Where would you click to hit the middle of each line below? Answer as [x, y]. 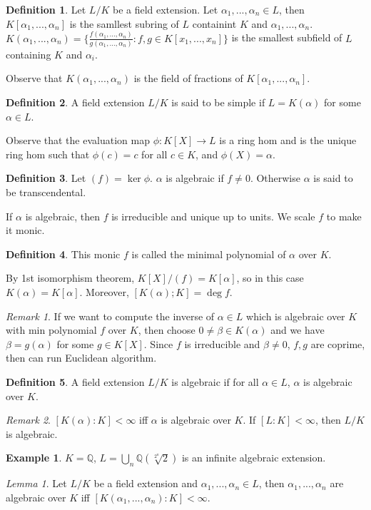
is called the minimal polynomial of [209, 254]
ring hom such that [48, 154]
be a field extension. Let [165, 9]
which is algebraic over [296, 316]
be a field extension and [146, 483]
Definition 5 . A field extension [75, 381]
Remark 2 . [28, 420]
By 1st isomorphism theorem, [70, 278]
